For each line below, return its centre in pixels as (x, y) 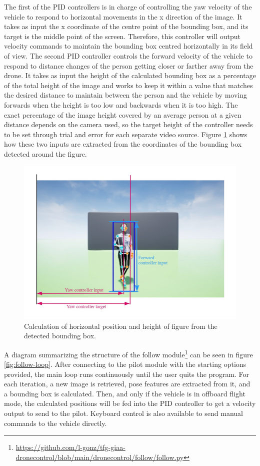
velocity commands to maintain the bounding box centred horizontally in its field (128, 46)
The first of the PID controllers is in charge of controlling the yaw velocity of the (128, 7)
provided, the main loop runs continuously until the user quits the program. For (127, 374)
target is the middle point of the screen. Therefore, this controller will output (122, 36)
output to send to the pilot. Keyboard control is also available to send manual (123, 413)
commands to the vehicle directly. (55, 423)
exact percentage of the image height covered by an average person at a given (123, 114)
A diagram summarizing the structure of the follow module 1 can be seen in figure (128, 353)
